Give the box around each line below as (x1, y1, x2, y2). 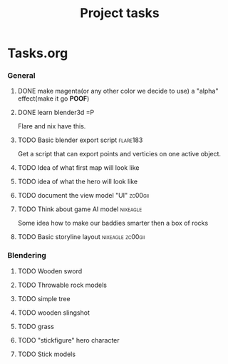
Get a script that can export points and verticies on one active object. (17, 150, 222, 158)
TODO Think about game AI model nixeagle (17, 205, 142, 213)
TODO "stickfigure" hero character (17, 335, 120, 344)
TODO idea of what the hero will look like (17, 177, 138, 186)
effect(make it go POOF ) (17, 94, 90, 103)
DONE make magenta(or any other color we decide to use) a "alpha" (17, 87, 219, 96)
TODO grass (17, 322, 55, 330)
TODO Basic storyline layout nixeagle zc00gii (17, 233, 145, 241)
